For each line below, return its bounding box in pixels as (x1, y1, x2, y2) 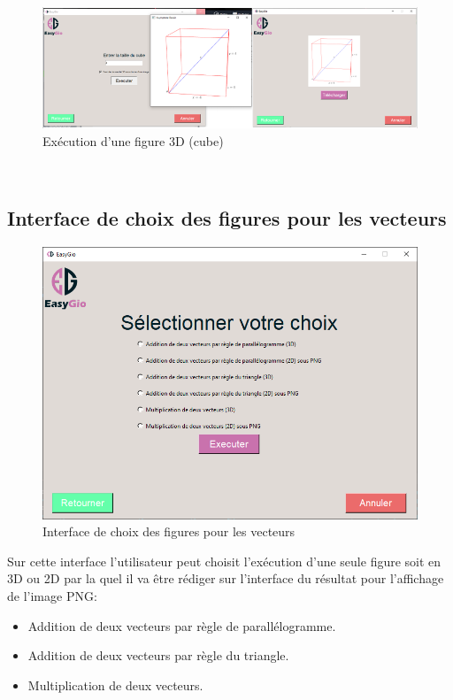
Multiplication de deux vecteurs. (27, 675, 203, 694)
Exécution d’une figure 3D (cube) (42, 131, 224, 150)
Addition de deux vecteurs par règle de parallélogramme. (27, 616, 336, 635)
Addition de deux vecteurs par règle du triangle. (27, 646, 289, 665)
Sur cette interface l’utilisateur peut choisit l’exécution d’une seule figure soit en (7, 551, 441, 570)
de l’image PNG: (7, 587, 97, 605)
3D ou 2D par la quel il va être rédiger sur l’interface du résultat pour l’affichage (7, 569, 444, 588)
